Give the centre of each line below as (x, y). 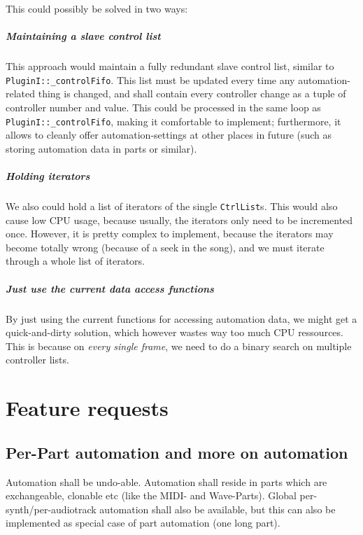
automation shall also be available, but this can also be (218, 509)
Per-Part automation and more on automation (177, 452)
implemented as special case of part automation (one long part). (143, 523)
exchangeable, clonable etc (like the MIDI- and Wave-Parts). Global (151, 495)
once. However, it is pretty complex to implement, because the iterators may (170, 234)
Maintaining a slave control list (83, 36)
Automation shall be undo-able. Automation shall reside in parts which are (166, 481)
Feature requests (87, 408)
